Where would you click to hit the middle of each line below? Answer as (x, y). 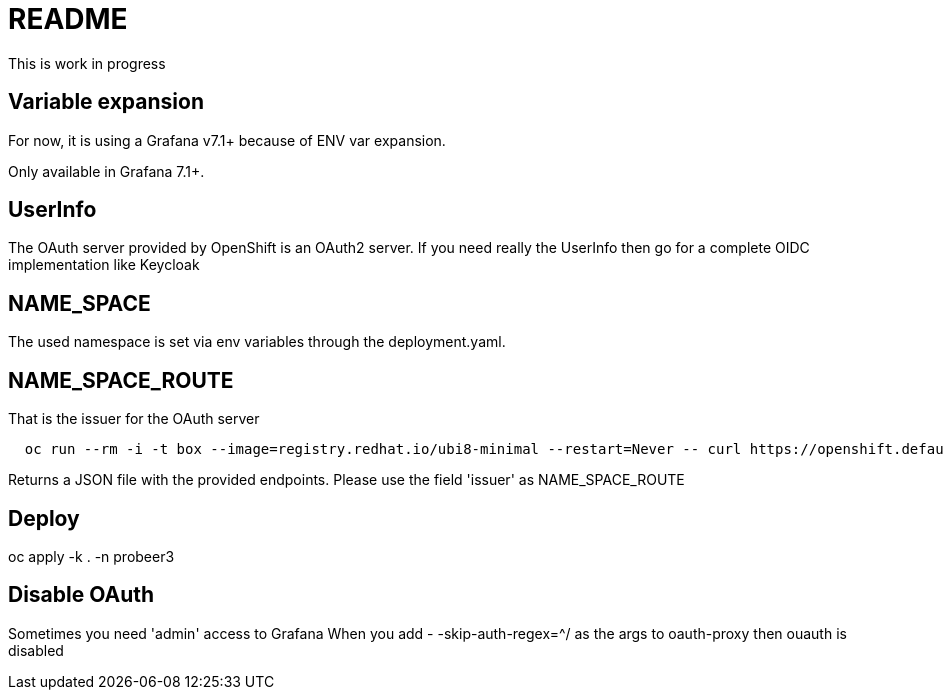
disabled (36, 650)
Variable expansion (106, 102)
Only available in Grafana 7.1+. (106, 171)
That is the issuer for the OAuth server (134, 419)
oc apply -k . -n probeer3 (91, 556)
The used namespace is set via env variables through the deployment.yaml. (257, 342)
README (68, 19)
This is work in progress (87, 63)
